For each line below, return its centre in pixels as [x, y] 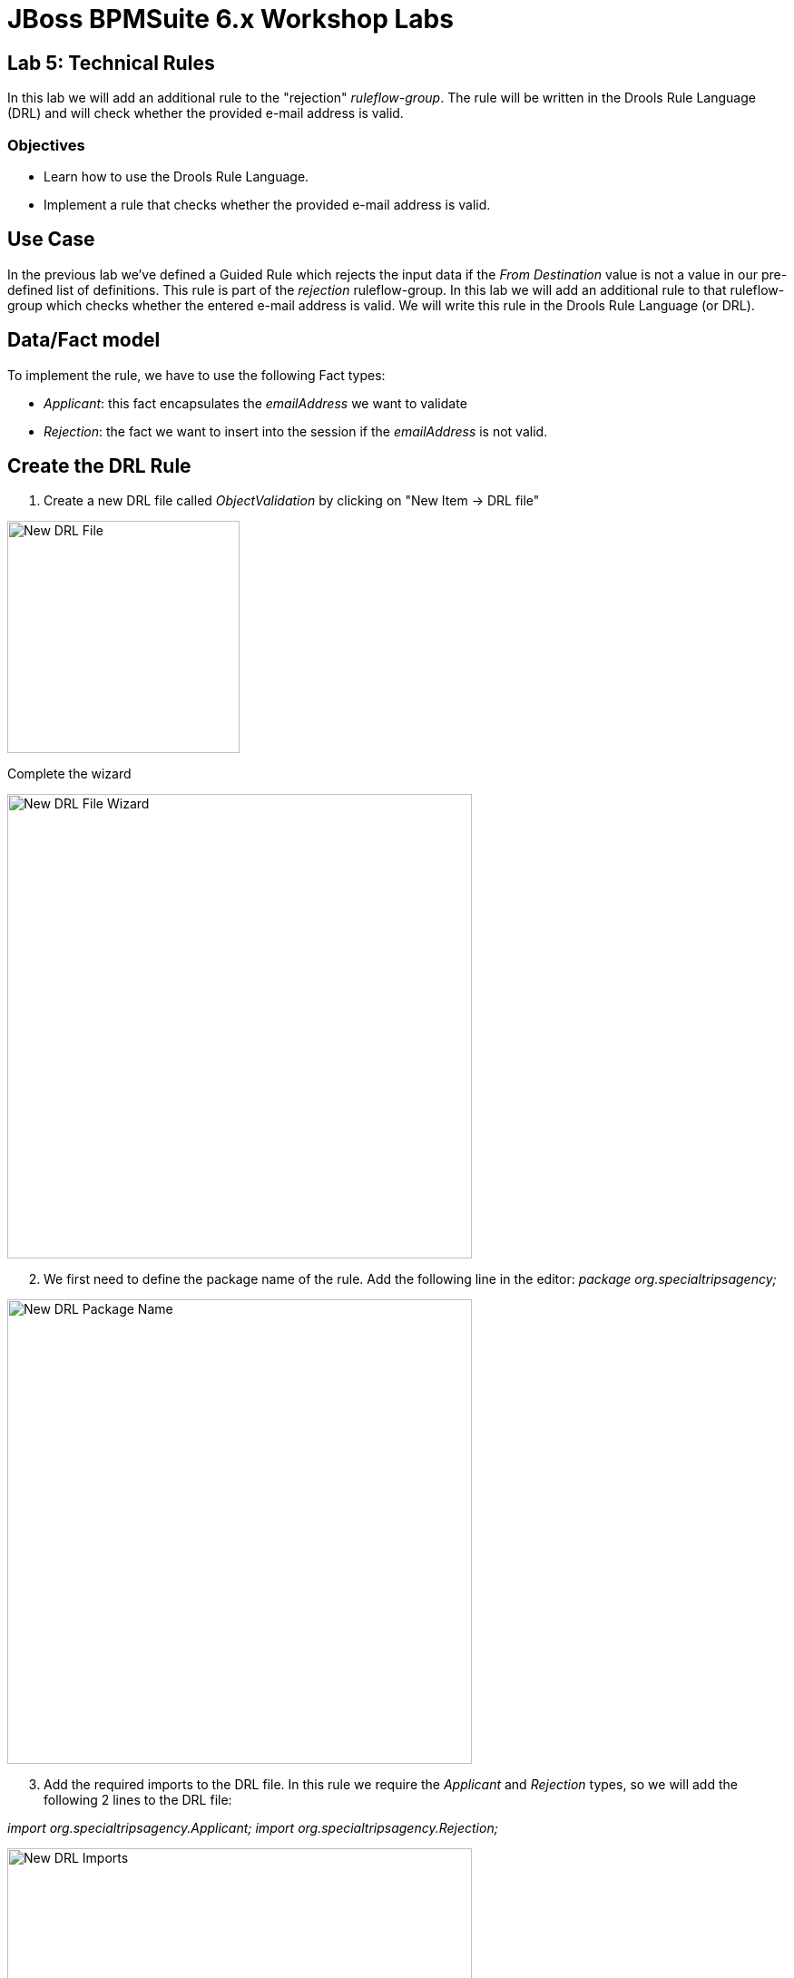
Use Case [51, 240]
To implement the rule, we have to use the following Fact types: [196, 375]
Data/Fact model [84, 340]
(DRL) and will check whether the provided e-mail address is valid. [206, 113]
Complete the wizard [69, 774]
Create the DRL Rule [99, 466]
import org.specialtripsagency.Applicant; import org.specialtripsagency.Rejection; [253, 1828]
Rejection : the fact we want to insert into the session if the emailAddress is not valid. [296, 431]
